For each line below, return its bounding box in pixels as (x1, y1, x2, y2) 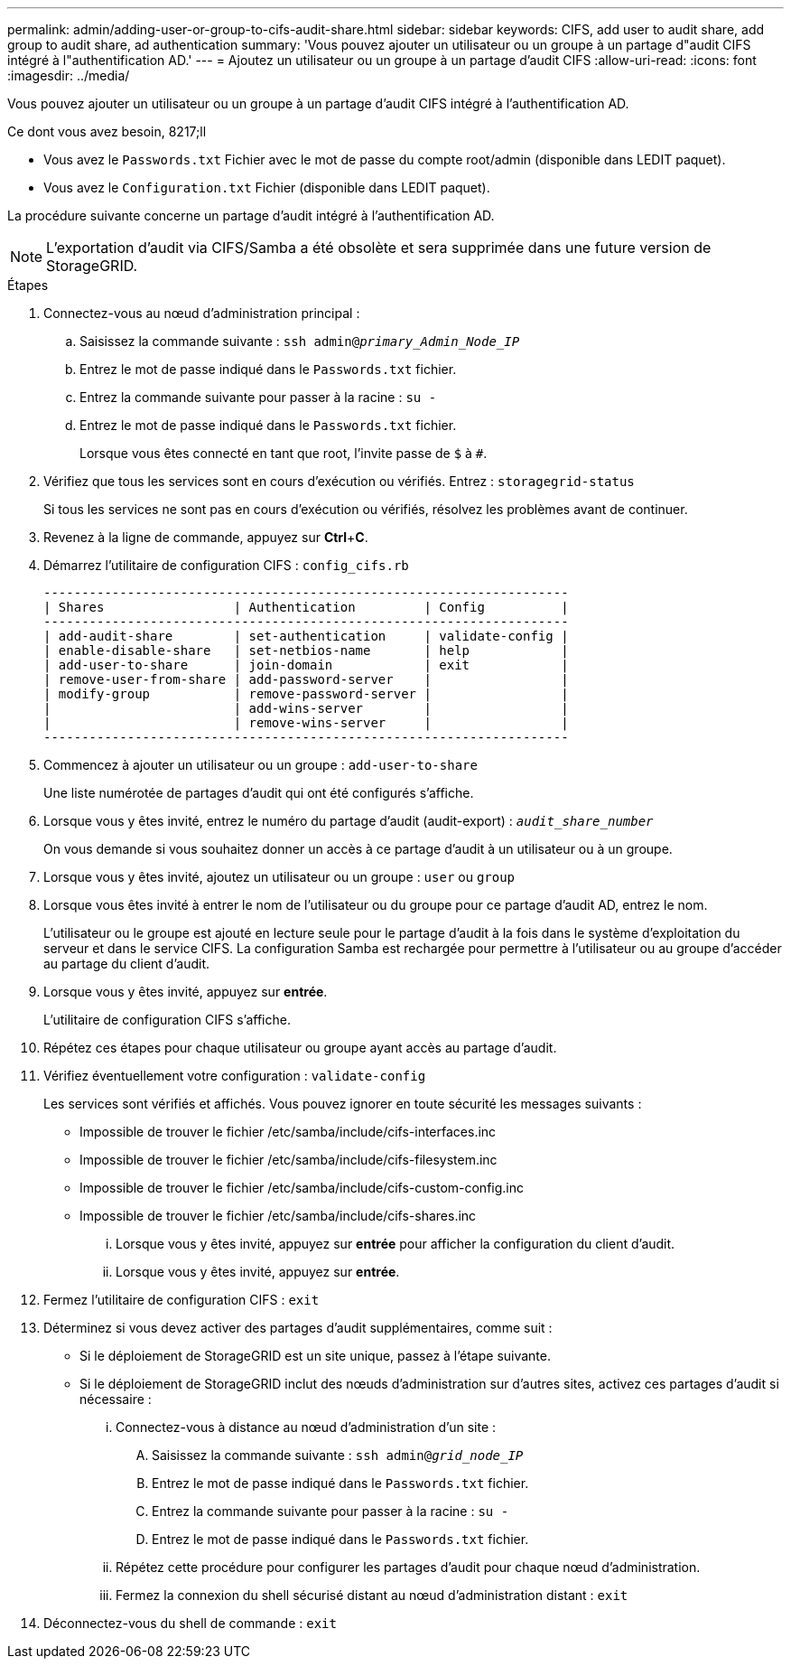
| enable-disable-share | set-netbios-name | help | (43, 643, 569, 658)
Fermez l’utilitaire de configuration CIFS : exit (43, 1292, 320, 1307)
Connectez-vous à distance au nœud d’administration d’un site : (116, 1419, 497, 1435)
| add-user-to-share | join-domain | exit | (43, 658, 569, 672)
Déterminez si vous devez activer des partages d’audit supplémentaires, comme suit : (43, 1320, 553, 1335)
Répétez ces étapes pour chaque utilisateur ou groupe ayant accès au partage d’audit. (43, 1040, 557, 1055)
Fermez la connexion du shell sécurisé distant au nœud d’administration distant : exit (116, 1587, 628, 1603)
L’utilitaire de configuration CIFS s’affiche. (43, 1012, 291, 1027)
